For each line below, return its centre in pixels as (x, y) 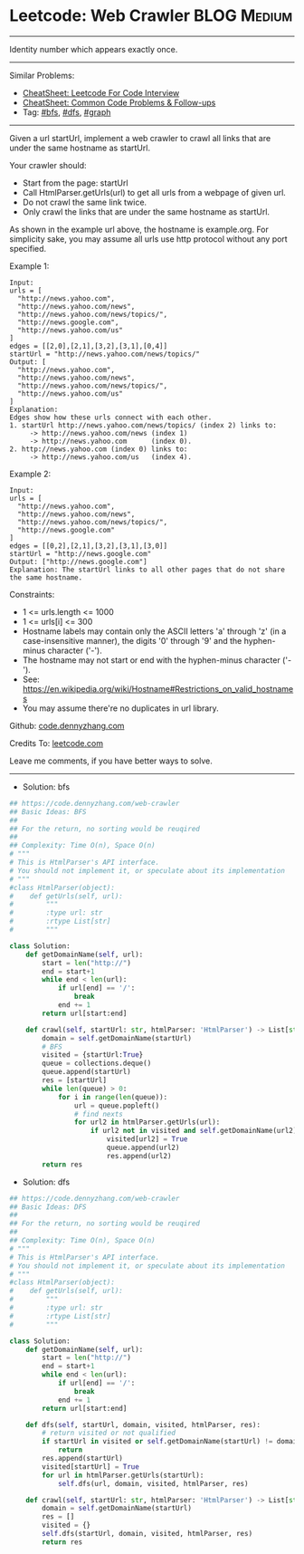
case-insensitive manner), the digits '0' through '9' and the (132, 640)
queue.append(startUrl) (86, 1072)
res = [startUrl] (74, 1080)
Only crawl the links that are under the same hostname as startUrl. (146, 211)
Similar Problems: (42, 75)
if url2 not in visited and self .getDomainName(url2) (194, 1131)
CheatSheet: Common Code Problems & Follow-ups (119, 102)
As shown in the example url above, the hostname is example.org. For (139, 229)
